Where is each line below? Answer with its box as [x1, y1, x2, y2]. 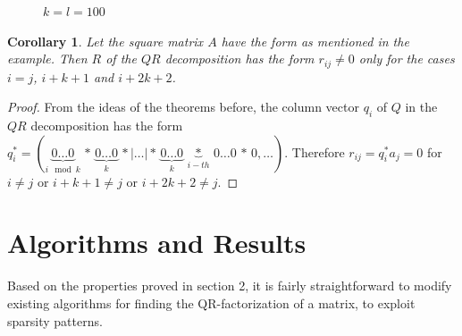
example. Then [7, 49, 88, 68]
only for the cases [358, 49, 455, 68]
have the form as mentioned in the [221, 31, 409, 50]
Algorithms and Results [7, 224, 307, 261]
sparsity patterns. [7, 311, 103, 330]
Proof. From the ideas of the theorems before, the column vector [7, 97, 359, 116]
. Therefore [284, 142, 345, 161]
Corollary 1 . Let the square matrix [7, 31, 204, 50]
